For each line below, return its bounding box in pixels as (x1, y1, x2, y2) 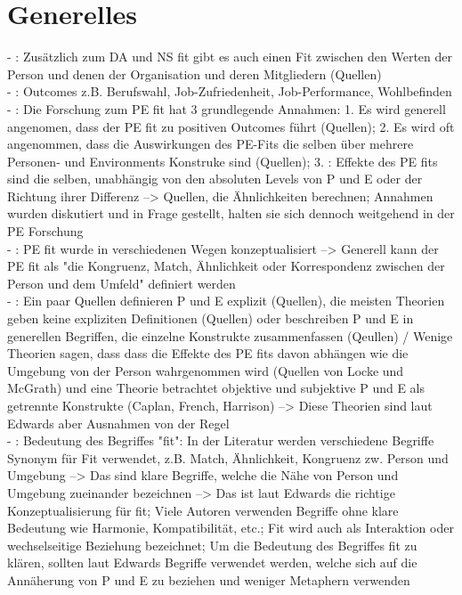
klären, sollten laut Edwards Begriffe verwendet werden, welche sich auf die (7, 553, 417, 572)
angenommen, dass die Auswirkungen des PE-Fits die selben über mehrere (7, 134, 414, 153)
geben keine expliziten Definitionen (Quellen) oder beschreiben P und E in (7, 309, 414, 328)
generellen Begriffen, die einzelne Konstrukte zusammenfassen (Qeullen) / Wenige (7, 326, 453, 345)
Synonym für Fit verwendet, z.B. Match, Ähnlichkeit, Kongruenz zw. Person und (7, 448, 449, 467)
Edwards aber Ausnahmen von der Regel (7, 413, 230, 432)
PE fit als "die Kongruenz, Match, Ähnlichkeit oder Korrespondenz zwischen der (7, 257, 445, 275)
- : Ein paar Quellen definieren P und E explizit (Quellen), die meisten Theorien (7, 291, 445, 310)
